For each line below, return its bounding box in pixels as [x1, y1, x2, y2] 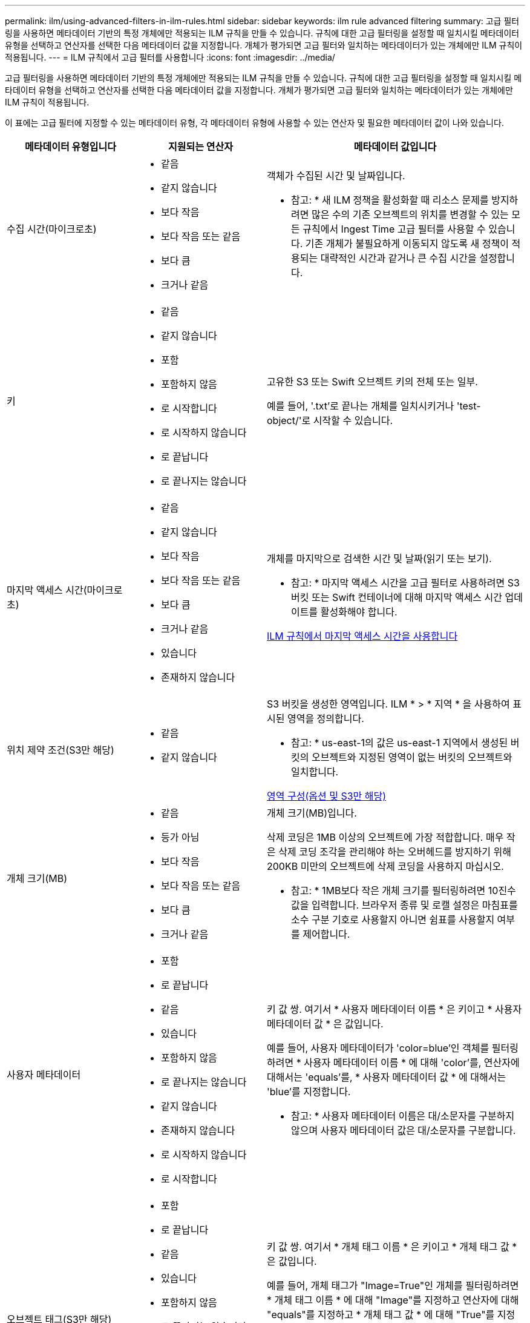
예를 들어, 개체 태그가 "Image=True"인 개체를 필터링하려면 [267, 1279, 519, 1291]
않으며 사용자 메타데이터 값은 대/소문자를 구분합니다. [291, 1124, 516, 1136]
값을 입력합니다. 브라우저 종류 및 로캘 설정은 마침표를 [291, 899, 518, 911]
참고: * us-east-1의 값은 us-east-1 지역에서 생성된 [291, 737, 508, 749]
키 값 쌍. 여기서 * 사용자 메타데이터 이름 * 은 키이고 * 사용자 [267, 1003, 522, 1015]
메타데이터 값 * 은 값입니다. [267, 1018, 384, 1030]
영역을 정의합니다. [287, 712, 364, 724]
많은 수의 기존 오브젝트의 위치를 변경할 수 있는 [311, 208, 509, 220]
